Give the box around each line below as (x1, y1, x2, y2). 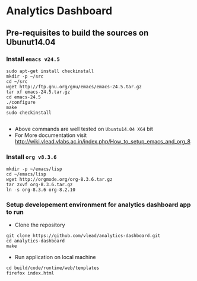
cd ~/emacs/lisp (6, 171, 46, 177)
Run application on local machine (14, 254, 96, 261)
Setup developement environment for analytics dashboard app (6, 200, 191, 209)
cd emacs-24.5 (6, 94, 42, 100)
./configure (6, 99, 36, 105)
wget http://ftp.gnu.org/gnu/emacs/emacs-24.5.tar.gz (6, 84, 142, 90)
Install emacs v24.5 (6, 55, 61, 63)
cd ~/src (6, 78, 28, 84)
